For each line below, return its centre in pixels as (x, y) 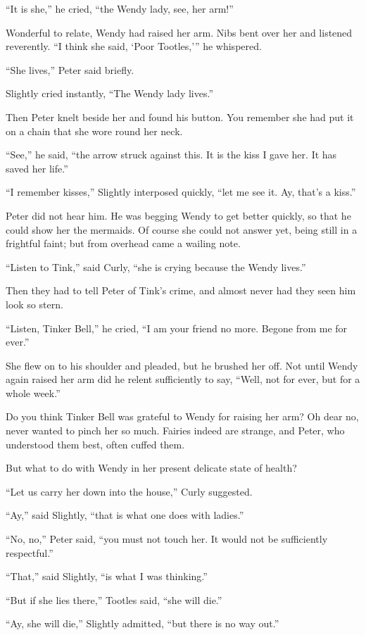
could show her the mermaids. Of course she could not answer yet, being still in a (182, 229)
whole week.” (33, 392)
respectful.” (30, 552)
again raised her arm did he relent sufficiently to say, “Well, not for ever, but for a (183, 379)
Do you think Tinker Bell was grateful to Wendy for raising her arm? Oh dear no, (182, 416)
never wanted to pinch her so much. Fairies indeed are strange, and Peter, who (175, 430)
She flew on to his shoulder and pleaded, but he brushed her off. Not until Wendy (182, 365)
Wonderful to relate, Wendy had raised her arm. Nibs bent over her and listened (179, 32)
